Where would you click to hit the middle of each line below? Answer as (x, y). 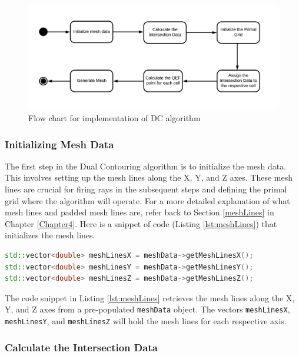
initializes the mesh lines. (50, 235)
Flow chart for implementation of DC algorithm (114, 118)
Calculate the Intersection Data (81, 347)
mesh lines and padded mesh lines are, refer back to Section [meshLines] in (139, 212)
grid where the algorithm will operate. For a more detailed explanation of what (147, 200)
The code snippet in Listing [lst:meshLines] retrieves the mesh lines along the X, (150, 297)
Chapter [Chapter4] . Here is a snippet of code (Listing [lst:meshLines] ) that (141, 223)
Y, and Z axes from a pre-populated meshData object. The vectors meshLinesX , (147, 309)
